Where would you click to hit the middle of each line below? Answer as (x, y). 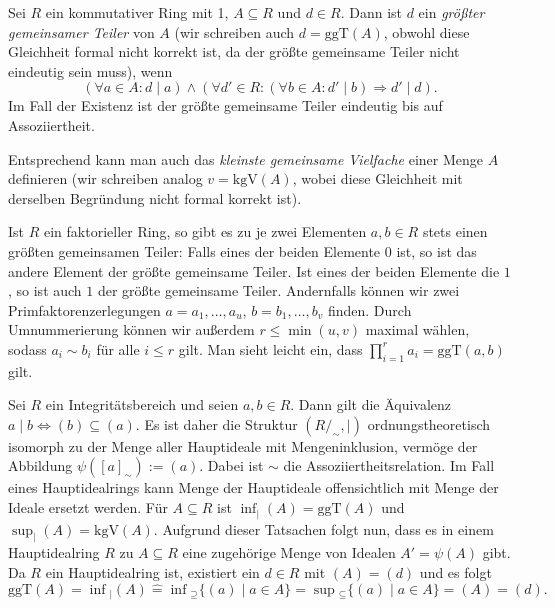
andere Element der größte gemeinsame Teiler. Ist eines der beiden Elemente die (254, 270)
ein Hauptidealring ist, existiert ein (152, 571)
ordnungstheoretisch (429, 423)
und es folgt (455, 571)
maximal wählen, (417, 329)
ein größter (451, 12)
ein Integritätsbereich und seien (142, 404)
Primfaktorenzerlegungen (84, 309)
